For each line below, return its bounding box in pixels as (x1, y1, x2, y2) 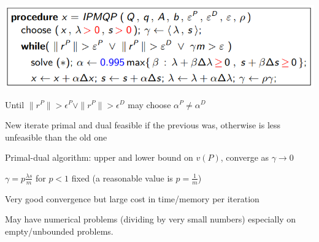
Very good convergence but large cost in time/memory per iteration (5, 192, 259, 205)
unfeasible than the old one (5, 130, 107, 143)
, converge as (220, 151, 269, 164)
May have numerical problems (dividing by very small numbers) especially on (5, 213, 296, 226)
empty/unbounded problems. (5, 224, 113, 237)
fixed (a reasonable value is (71, 171, 173, 184)
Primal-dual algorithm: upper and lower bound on (5, 151, 193, 164)
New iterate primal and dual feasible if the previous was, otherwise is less (5, 119, 281, 131)
